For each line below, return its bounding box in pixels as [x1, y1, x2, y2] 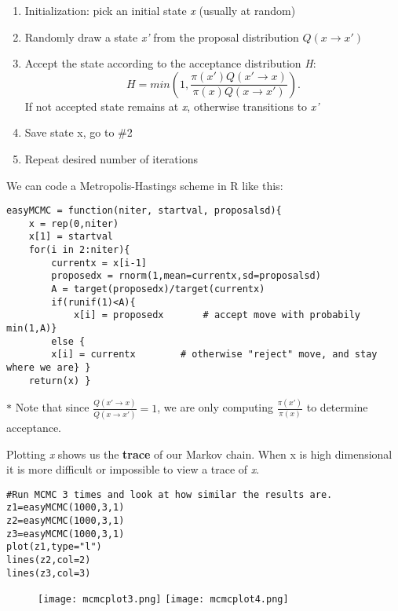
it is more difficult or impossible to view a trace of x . [6, 461, 260, 477]
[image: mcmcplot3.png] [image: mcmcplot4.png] [38, 594, 289, 606]
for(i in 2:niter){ [28, 244, 130, 256]
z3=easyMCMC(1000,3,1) [6, 528, 125, 540]
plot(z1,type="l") [6, 541, 102, 553]
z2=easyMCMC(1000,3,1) [6, 515, 125, 527]
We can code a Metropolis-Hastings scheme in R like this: [6, 177, 283, 193]
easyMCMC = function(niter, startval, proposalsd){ [6, 205, 282, 217]
